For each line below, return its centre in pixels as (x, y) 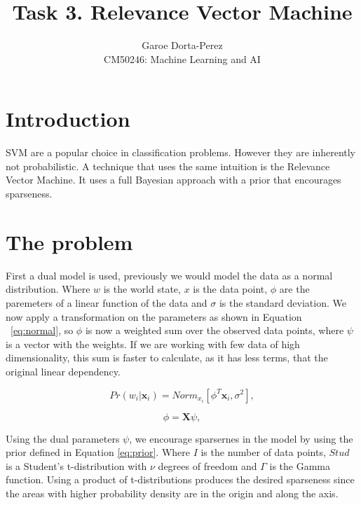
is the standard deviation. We (282, 302)
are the (294, 289)
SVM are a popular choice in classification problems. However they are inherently (181, 152)
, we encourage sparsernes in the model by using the (241, 438)
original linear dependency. (63, 371)
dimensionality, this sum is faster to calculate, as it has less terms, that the (167, 358)
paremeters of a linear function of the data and (107, 302)
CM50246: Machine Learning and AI (182, 58)
